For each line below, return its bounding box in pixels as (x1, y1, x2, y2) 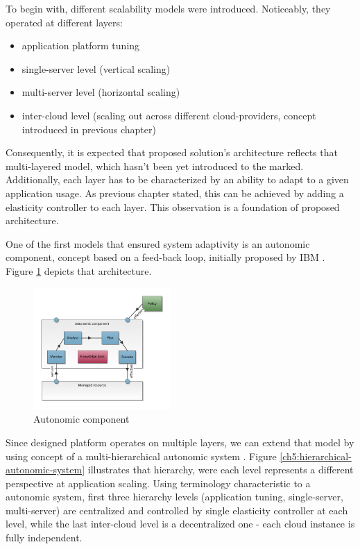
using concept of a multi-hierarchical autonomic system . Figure (6, 448, 277, 463)
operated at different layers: (6, 15, 123, 29)
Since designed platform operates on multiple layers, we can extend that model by (6, 434, 354, 449)
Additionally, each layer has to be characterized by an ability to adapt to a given (6, 172, 349, 187)
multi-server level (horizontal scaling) (22, 85, 180, 99)
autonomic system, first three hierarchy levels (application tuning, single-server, (6, 489, 343, 504)
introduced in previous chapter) (22, 121, 156, 136)
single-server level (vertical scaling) (22, 61, 171, 76)
